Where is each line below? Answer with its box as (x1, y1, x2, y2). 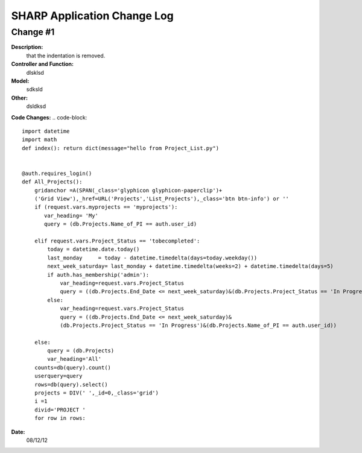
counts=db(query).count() (34, 364, 112, 371)
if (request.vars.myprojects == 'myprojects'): (34, 204, 178, 211)
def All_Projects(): (22, 179, 83, 185)
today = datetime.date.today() (47, 246, 140, 253)
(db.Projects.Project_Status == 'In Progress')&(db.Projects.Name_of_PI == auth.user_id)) (60, 322, 337, 329)
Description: (11, 43, 43, 51)
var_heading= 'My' (44, 212, 99, 219)
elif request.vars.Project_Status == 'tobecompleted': (34, 237, 200, 244)
